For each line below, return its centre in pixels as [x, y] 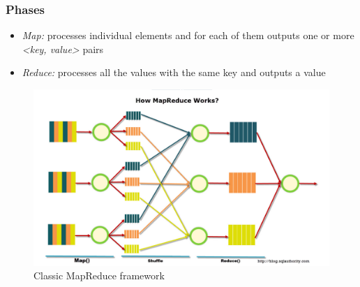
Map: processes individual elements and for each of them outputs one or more [188, 35]
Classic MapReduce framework [99, 275]
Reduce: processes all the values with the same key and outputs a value [174, 72]
